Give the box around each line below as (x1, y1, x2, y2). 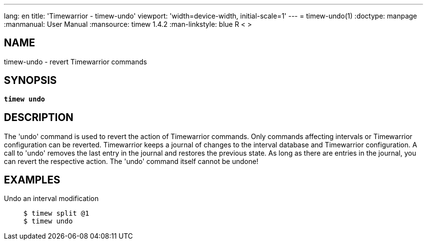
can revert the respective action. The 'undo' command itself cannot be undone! (4, 157, 258, 165)
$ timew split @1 (23, 209, 89, 218)
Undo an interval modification (4, 194, 99, 203)
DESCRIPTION (4, 111, 74, 124)
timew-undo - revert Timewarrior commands (4, 57, 147, 66)
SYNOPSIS (4, 74, 57, 87)
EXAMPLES (4, 173, 60, 186)
